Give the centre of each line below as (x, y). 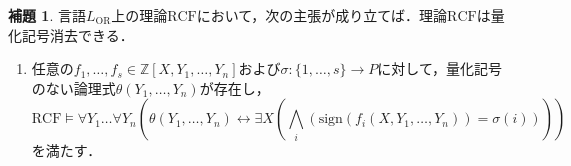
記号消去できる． (77, 34)
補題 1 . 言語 (47, 15)
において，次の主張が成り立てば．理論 (322, 15)
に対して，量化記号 (439, 68)
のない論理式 (73, 87)
